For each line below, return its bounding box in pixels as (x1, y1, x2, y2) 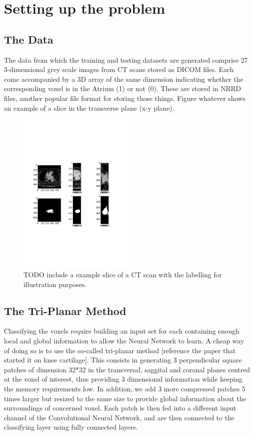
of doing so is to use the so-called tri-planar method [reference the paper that (4, 345, 236, 355)
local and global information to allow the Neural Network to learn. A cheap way (4, 336, 244, 346)
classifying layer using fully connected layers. (4, 422, 138, 432)
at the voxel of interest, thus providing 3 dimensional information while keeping (4, 374, 243, 384)
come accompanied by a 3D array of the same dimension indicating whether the (4, 73, 243, 84)
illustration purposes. (23, 279, 87, 289)
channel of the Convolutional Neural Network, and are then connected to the (4, 412, 234, 422)
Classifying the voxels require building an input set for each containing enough (4, 326, 240, 336)
